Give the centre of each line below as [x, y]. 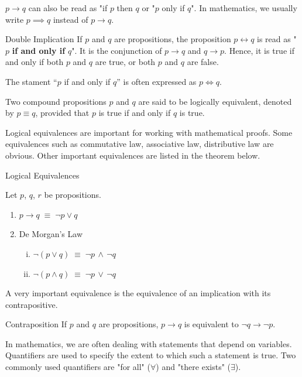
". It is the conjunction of [117, 50]
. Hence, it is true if [259, 50]
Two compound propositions [56, 101]
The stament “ [31, 81]
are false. [203, 62]
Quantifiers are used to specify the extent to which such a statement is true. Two [151, 355]
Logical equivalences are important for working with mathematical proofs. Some [149, 132]
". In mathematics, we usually [244, 8]
